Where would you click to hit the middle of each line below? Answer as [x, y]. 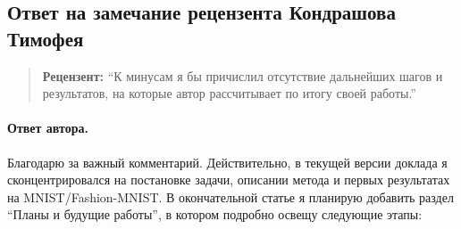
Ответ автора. [48, 128]
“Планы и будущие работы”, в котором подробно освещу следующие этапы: [215, 214]
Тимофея [46, 38]
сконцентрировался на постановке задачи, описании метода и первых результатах [229, 180]
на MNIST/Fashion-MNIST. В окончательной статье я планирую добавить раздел [230, 196]
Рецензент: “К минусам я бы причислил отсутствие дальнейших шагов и [243, 75]
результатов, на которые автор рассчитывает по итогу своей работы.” [229, 93]
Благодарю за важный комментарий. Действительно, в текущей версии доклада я [227, 162]
